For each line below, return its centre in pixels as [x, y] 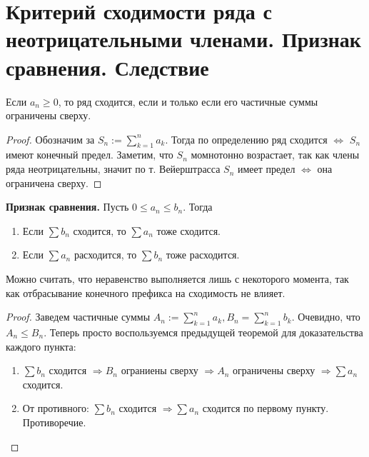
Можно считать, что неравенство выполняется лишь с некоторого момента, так [177, 279]
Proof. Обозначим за [50, 139]
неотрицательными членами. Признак [183, 39]
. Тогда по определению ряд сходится [246, 139]
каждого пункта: [41, 346]
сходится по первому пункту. [266, 408]
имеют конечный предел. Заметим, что [90, 155]
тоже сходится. [188, 230]
